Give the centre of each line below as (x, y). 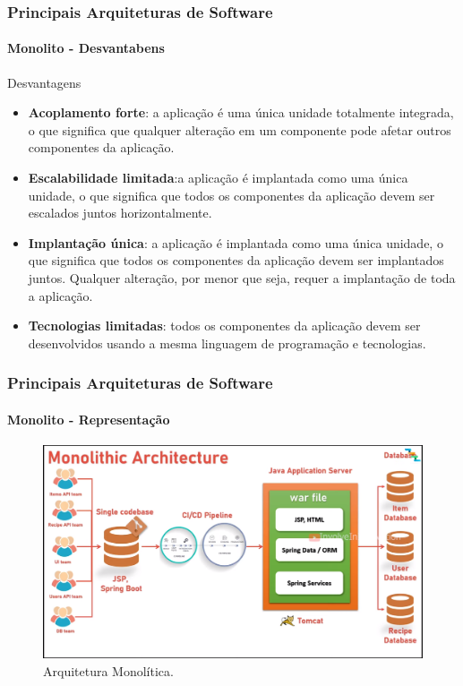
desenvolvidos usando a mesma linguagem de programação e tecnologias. (227, 343)
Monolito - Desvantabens (86, 48)
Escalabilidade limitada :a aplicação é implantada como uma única (218, 178)
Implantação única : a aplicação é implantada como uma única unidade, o (236, 242)
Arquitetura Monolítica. (108, 670)
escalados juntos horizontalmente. (120, 213)
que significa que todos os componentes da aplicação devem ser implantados (236, 260)
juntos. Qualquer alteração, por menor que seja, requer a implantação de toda (242, 277)
